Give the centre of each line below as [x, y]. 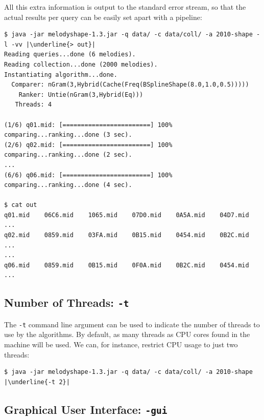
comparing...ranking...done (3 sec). [68, 135]
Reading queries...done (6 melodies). [70, 55]
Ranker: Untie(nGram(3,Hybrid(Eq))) [81, 94]
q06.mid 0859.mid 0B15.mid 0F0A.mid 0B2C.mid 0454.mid [127, 265]
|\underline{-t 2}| [37, 382]
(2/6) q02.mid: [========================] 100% [88, 145]
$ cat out [21, 205]
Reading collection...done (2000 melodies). [81, 64]
